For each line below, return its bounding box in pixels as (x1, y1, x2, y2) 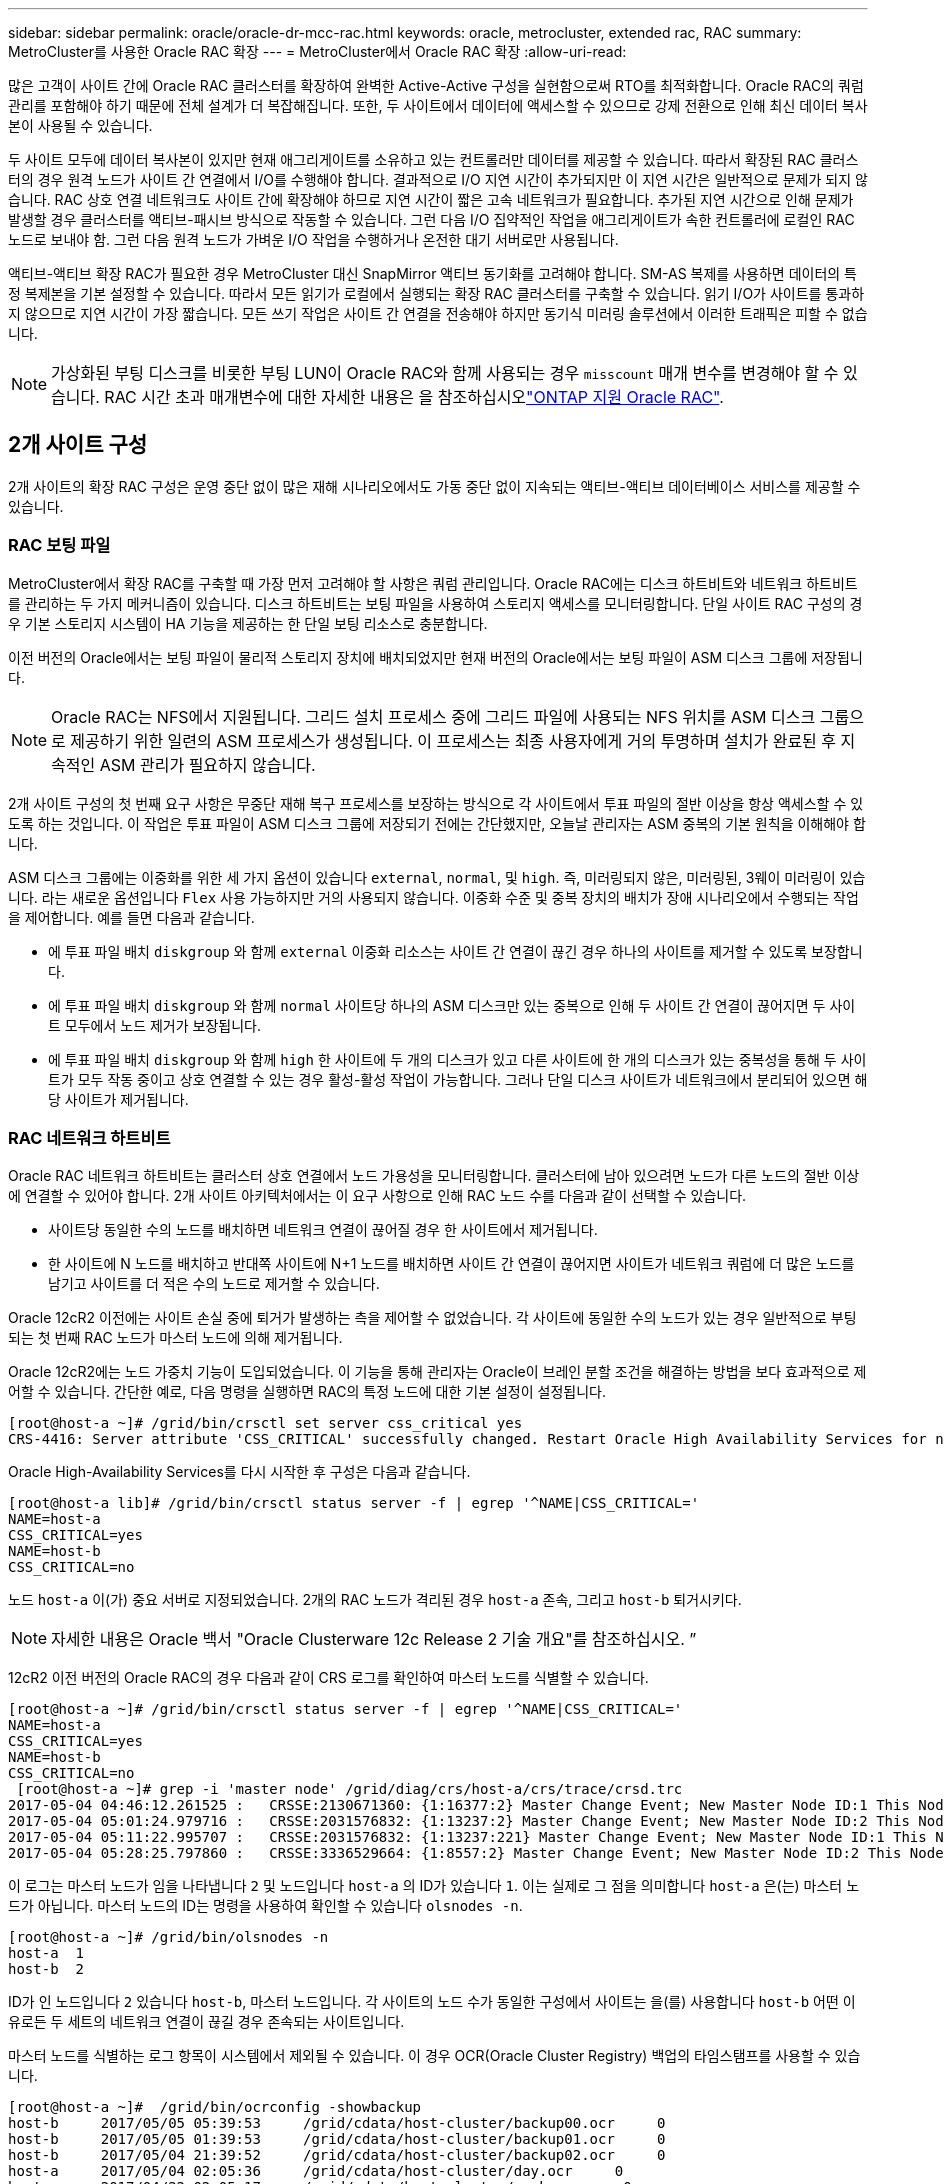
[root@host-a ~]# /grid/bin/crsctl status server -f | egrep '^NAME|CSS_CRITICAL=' (8, 1701, 683, 1718)
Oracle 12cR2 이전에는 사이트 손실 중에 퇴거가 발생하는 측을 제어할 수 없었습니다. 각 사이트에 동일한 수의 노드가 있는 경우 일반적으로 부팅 (8, 1309, 857, 1327)
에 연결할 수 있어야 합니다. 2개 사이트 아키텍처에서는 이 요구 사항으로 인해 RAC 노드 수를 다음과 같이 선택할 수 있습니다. (8, 1187, 747, 1205)
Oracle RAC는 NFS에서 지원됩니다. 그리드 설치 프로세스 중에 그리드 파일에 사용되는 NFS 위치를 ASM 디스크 (51, 706, 816, 727)
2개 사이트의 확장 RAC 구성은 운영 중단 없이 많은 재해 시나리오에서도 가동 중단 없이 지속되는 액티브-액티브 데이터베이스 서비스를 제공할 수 (8, 477, 861, 495)
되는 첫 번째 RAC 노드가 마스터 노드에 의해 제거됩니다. (8, 1329, 343, 1347)
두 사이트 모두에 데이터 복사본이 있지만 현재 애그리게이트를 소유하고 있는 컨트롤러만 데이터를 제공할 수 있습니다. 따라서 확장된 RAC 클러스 (8, 151, 859, 168)
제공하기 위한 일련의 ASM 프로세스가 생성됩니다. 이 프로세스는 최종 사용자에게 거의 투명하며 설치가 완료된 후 (70, 730, 837, 751)
